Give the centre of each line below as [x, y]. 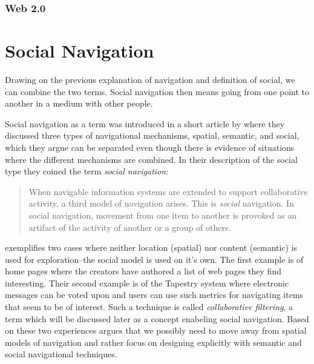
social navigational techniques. [61, 354]
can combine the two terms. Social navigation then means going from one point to [157, 91]
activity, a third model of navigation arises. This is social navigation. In [161, 203]
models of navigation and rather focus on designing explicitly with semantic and [153, 342]
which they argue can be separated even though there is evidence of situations [150, 147]
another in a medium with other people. [79, 103]
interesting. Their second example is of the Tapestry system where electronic [147, 283]
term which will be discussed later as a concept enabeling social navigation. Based [157, 318]
